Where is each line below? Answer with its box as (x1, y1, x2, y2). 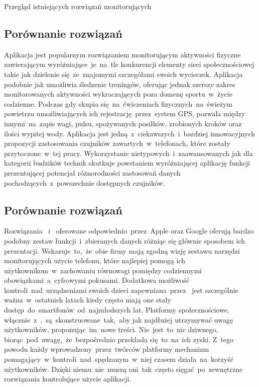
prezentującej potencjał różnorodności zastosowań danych (4, 167, 181, 178)
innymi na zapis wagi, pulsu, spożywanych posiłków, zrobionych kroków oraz (4, 118, 242, 128)
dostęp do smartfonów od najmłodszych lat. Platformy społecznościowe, (4, 304, 229, 315)
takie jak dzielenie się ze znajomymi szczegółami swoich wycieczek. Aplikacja (4, 68, 243, 79)
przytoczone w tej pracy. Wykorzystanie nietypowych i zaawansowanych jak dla (4, 147, 253, 158)
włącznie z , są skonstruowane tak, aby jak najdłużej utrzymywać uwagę (4, 314, 233, 325)
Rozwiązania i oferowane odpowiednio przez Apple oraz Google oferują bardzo (4, 225, 254, 236)
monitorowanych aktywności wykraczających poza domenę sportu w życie (4, 89, 232, 99)
